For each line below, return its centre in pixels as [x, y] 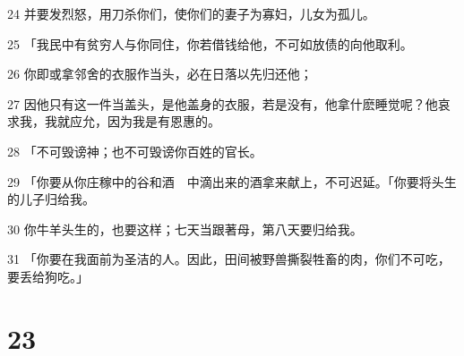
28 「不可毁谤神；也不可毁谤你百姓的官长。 [135, 151]
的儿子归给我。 [51, 199]
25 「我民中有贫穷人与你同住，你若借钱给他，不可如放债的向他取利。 [210, 43]
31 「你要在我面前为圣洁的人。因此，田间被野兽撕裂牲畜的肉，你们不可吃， [229, 259]
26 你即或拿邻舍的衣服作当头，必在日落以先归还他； [160, 74]
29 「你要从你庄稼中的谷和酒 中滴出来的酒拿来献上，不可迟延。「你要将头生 [232, 181]
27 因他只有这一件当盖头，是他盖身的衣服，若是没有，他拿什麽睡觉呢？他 [223, 103]
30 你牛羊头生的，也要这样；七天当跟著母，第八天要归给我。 [185, 229]
